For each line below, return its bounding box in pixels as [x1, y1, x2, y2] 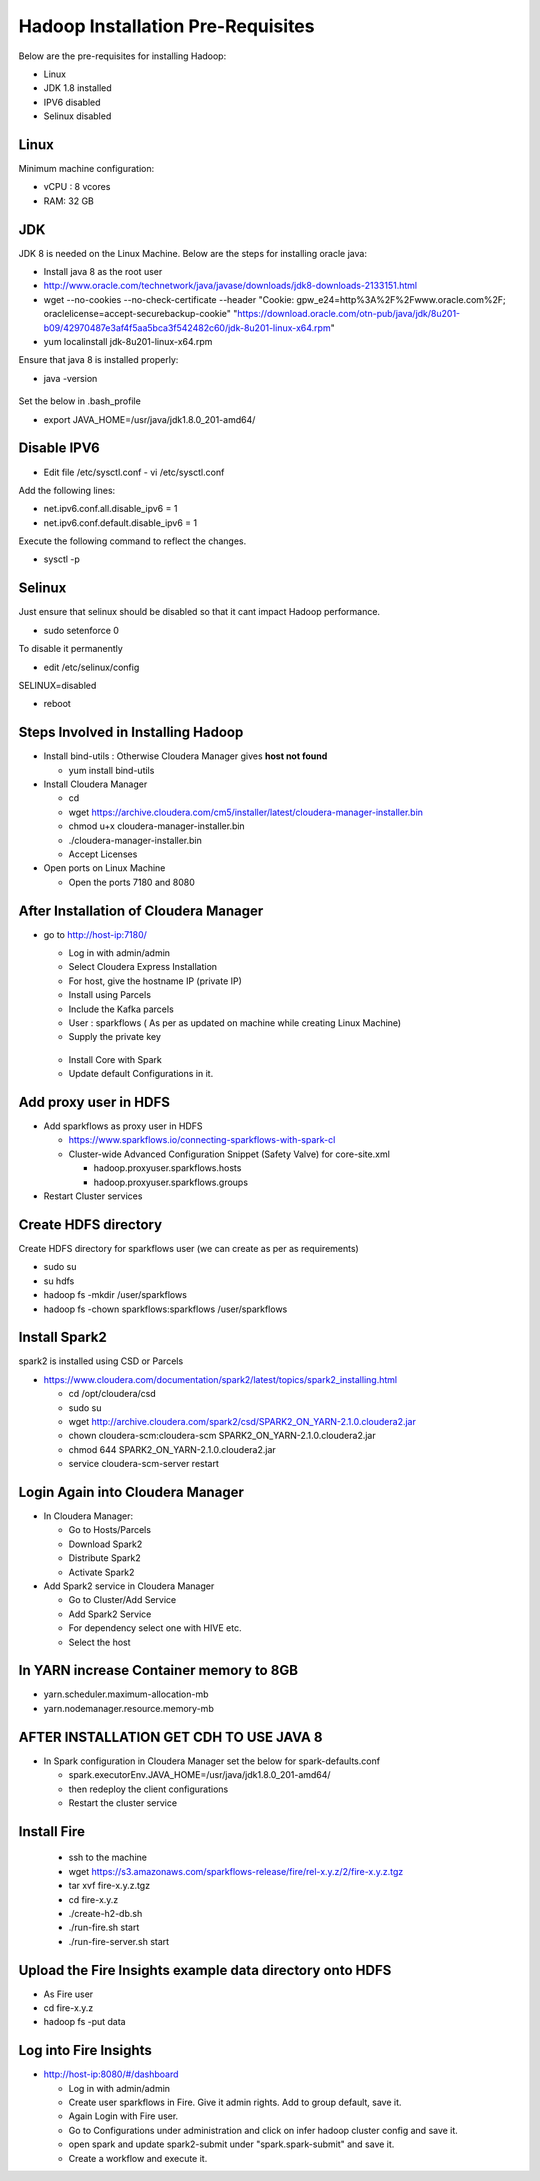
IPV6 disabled [43, 96, 101, 108]
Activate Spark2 [68, 1566, 135, 1578]
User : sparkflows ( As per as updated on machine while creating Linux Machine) [68, 1017, 402, 1029]
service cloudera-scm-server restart [68, 1458, 220, 1470]
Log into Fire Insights [18, 2042, 152, 2059]
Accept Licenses [68, 848, 138, 860]
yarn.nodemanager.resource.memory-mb [43, 1702, 214, 1714]
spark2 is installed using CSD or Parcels [18, 1355, 184, 1367]
